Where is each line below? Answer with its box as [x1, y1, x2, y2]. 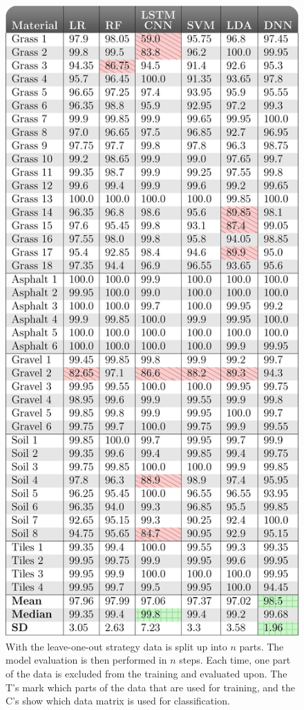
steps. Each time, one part [179, 653, 291, 667]
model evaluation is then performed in [6, 653, 167, 667]
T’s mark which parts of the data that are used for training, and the [6, 680, 295, 694]
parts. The [239, 639, 284, 653]
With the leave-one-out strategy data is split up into [6, 639, 227, 653]
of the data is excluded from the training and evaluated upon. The [6, 666, 287, 680]
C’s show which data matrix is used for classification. [6, 693, 230, 708]
